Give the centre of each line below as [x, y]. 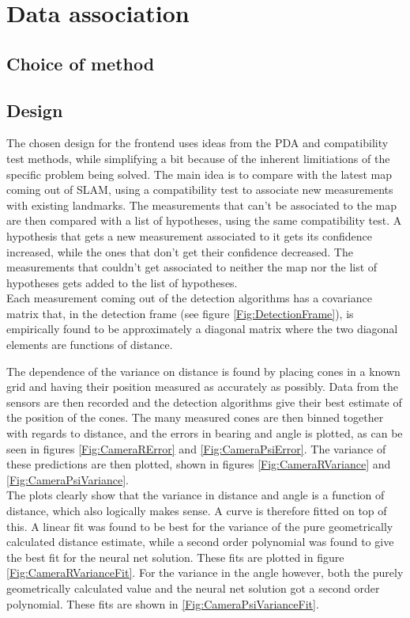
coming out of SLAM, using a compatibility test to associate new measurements [200, 190]
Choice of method [81, 63]
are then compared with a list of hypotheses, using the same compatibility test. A [204, 220]
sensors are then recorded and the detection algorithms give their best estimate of [204, 402]
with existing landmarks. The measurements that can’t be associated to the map [202, 205]
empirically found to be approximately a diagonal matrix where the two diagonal [202, 329]
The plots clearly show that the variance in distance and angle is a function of [196, 495]
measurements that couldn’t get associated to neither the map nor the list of [192, 267]
